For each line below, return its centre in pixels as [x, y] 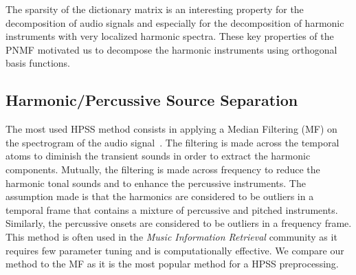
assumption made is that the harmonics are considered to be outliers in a [160, 196]
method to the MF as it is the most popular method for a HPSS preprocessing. [172, 264]
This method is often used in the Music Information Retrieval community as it [171, 236]
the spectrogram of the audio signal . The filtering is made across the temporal [173, 142]
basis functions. [38, 63]
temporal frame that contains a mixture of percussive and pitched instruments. [172, 209]
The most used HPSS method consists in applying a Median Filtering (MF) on [171, 129]
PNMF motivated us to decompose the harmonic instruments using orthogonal [171, 49]
